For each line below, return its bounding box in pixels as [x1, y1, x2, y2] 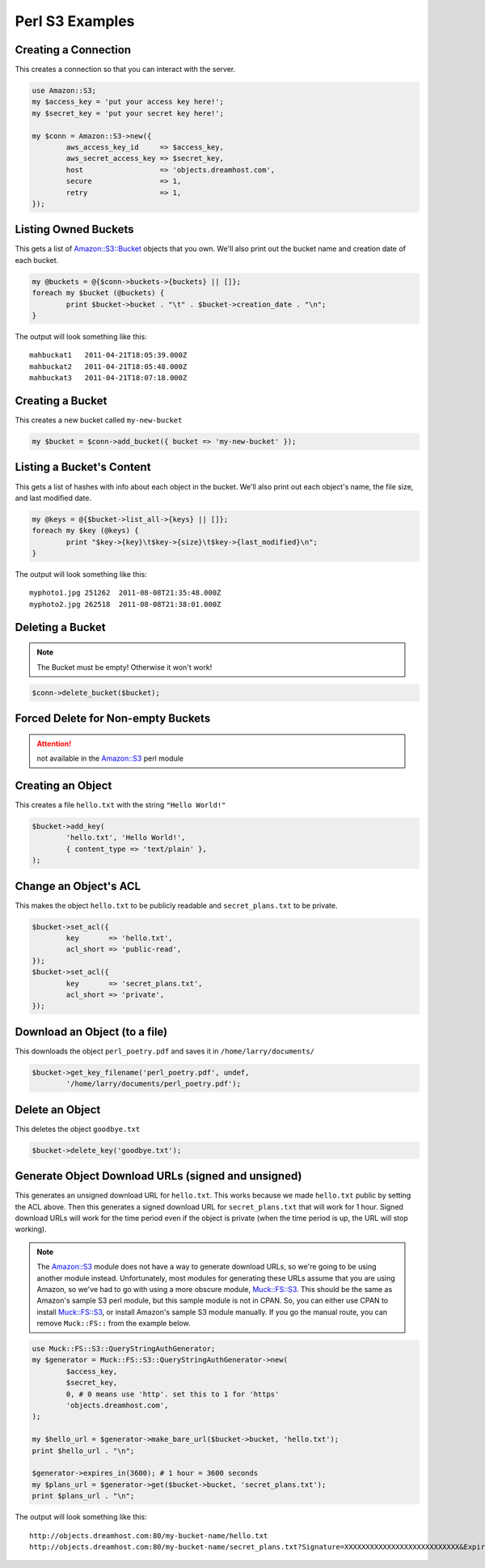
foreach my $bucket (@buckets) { [32, 288, 165, 298]
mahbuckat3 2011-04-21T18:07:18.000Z [29, 373, 188, 383]
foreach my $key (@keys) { [32, 526, 139, 536]
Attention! [36, 739, 72, 748]
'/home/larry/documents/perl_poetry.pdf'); [65, 1079, 242, 1088]
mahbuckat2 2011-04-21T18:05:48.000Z [29, 362, 188, 371]
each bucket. [15, 255, 59, 265]
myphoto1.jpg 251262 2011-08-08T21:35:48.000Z [29, 588, 221, 598]
